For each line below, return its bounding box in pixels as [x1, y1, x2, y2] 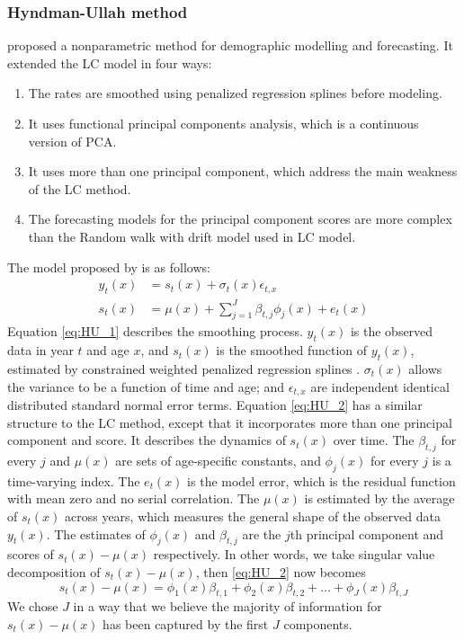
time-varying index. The [7, 471, 140, 490]
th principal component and [290, 524, 444, 543]
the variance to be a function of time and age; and [7, 377, 285, 396]
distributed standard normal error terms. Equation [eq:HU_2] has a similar [7, 395, 423, 413]
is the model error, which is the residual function [187, 471, 456, 490]
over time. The [333, 431, 415, 449]
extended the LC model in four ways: [7, 53, 212, 72]
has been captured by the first [103, 614, 269, 633]
